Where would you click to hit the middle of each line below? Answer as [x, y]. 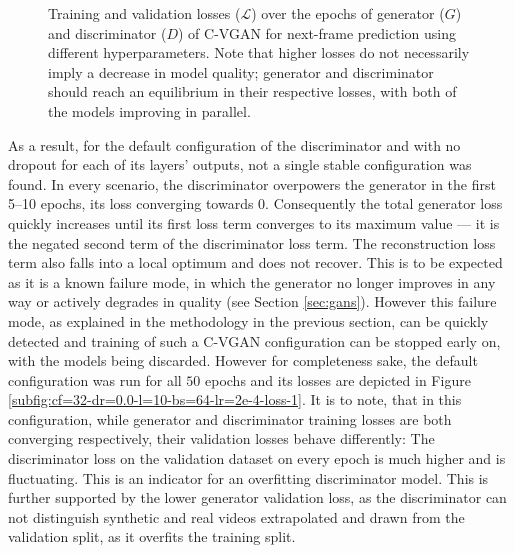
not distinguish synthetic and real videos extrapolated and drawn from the [236, 516]
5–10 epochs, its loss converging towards [131, 203]
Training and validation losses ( [144, 13]
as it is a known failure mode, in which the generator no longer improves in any [252, 281]
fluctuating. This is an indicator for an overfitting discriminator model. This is [248, 477]
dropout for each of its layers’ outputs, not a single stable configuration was [240, 164]
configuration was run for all [95, 379]
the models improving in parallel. [149, 110]
